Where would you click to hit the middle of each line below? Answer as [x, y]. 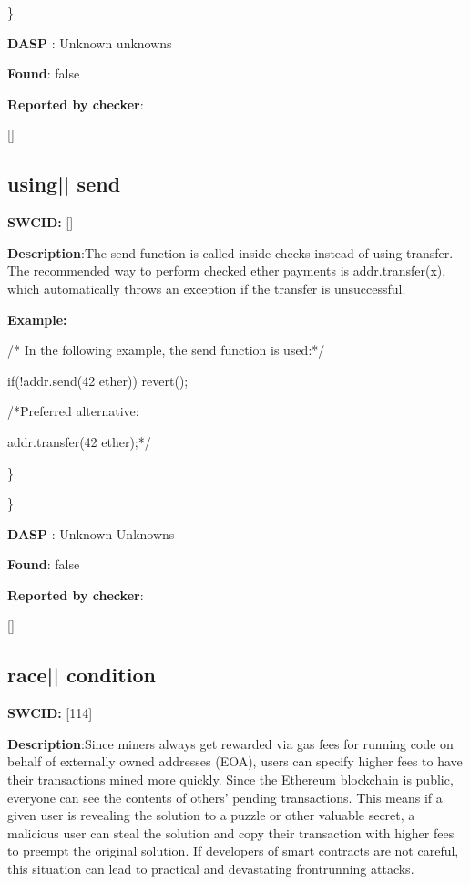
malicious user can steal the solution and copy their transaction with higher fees [231, 832]
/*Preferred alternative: [73, 411]
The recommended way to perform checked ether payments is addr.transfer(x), [227, 270]
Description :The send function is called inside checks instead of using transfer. [230, 252]
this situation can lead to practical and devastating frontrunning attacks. [211, 869]
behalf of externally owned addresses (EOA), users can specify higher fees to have [235, 761]
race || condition [82, 675]
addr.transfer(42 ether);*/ [79, 441]
